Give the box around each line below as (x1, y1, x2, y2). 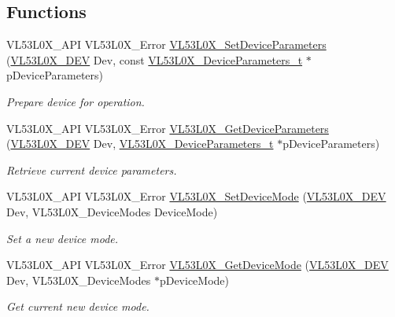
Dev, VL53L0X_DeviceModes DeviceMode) (6, 203, 218, 219)
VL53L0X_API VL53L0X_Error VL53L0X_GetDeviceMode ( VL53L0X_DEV (6, 256, 389, 273)
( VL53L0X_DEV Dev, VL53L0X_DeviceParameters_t (6, 135, 274, 152)
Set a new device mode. (6, 230, 119, 246)
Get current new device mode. (6, 298, 150, 315)
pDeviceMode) (159, 271, 229, 288)
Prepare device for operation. (6, 93, 145, 109)
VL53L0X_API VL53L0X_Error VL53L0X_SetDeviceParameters (6, 36, 327, 53)
